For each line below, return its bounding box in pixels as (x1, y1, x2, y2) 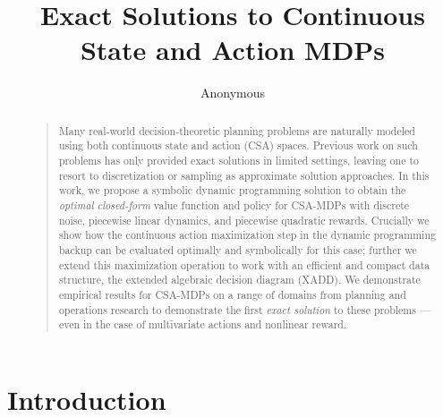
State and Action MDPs (80, 31, 386, 68)
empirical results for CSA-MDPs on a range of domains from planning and (58, 286, 406, 302)
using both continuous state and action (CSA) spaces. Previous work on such (58, 138, 418, 153)
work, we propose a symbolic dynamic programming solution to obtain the (58, 183, 406, 198)
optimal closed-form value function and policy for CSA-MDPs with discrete (58, 197, 410, 212)
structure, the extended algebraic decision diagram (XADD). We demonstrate (58, 272, 421, 287)
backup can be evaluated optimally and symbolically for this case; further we (58, 242, 417, 257)
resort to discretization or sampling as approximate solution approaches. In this (58, 167, 430, 183)
